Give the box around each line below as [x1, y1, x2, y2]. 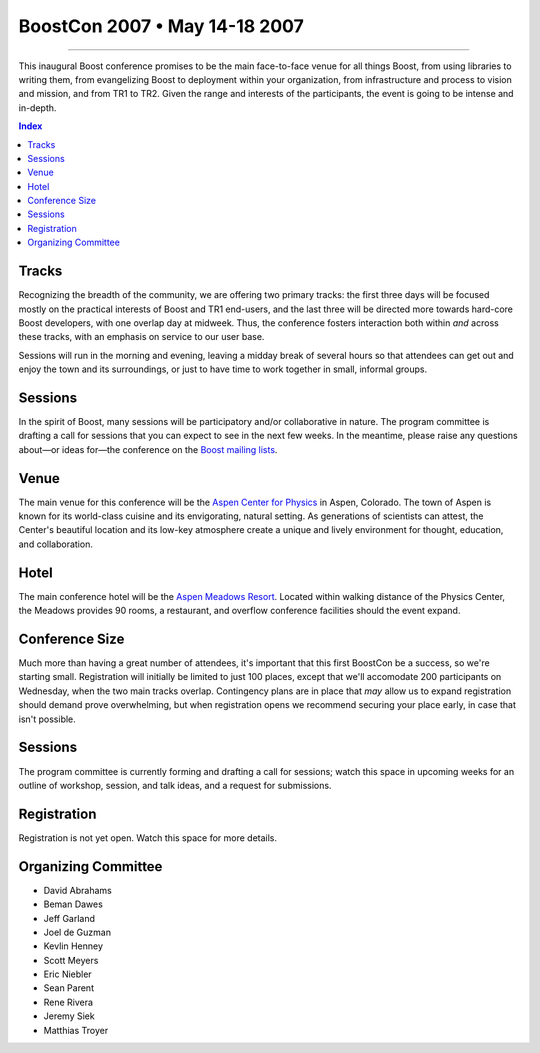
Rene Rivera [43, 996, 94, 1008]
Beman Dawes [43, 898, 104, 910]
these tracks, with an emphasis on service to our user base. [18, 331, 265, 343]
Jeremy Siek [43, 1010, 95, 1022]
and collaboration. [18, 538, 94, 550]
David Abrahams [43, 884, 112, 896]
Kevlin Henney [43, 940, 104, 952]
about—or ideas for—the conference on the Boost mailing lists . [18, 443, 278, 455]
